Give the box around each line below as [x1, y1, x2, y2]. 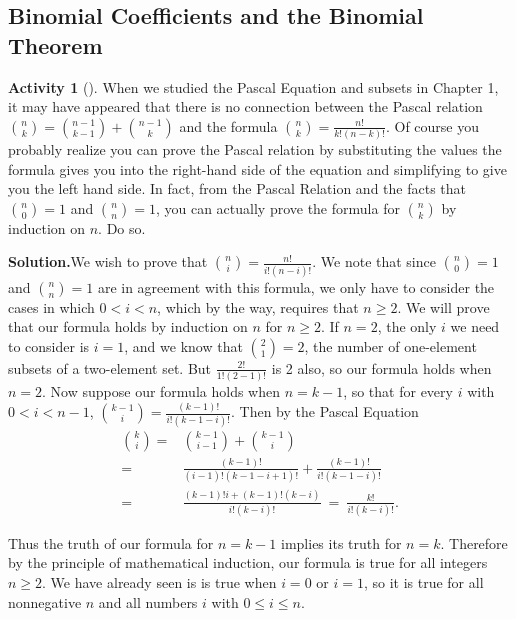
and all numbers [98, 591, 198, 612]
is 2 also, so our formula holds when [271, 357, 492, 378]
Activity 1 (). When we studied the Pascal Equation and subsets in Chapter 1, [8, 76, 499, 97]
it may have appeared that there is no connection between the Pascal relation [8, 96, 483, 117]
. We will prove [397, 296, 490, 317]
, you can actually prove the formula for [155, 197, 400, 218]
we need [450, 316, 500, 337]
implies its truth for [281, 532, 402, 553]
